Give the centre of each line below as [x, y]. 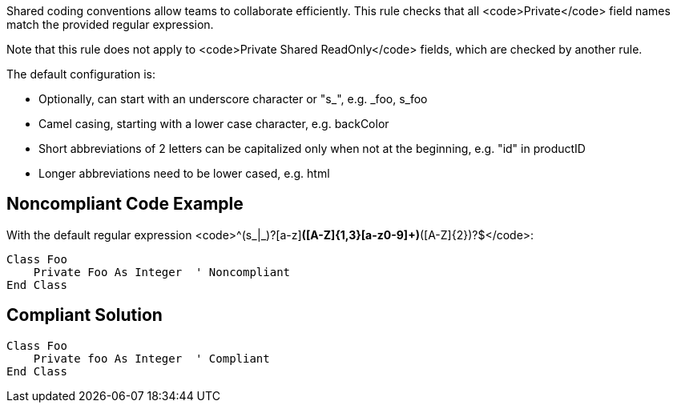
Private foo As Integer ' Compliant [151, 358]
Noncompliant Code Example [125, 204]
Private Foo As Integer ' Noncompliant [162, 272]
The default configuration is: [81, 74]
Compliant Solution [85, 315]
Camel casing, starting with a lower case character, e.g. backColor [214, 124]
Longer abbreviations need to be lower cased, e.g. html [184, 173]
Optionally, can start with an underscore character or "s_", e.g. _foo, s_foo [233, 99]
